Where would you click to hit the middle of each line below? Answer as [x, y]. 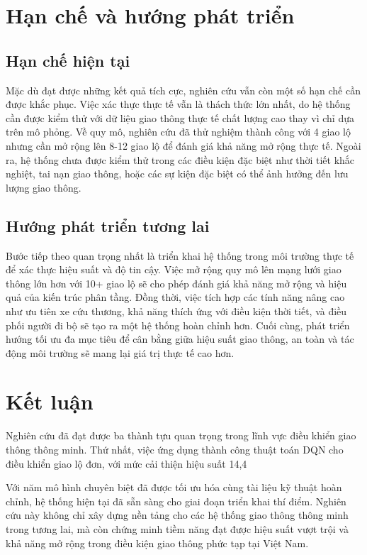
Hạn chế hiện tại [68, 60]
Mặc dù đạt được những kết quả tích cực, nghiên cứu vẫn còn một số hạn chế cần [183, 90]
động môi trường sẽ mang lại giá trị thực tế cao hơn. [120, 352]
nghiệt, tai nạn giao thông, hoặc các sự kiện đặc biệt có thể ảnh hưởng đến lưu [177, 174]
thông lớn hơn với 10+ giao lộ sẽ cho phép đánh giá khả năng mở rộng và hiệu [176, 283]
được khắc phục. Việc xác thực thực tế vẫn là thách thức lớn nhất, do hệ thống [178, 104]
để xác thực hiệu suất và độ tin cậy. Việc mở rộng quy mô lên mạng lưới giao [174, 269]
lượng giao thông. [44, 187]
